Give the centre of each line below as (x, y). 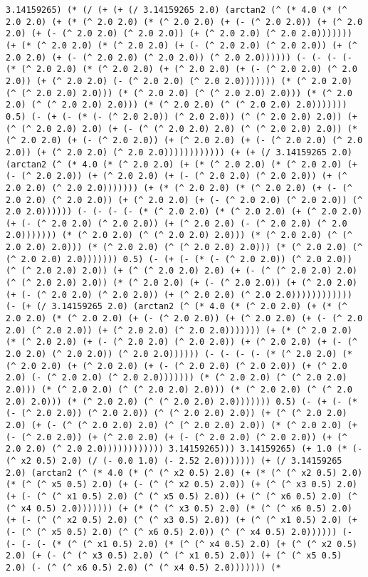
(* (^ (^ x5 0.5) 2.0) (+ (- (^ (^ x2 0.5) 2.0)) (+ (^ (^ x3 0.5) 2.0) (182, 485)
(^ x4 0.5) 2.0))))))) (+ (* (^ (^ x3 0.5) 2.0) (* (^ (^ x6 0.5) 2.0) (179, 508)
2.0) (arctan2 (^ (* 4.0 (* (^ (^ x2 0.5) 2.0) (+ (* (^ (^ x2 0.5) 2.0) (184, 473)
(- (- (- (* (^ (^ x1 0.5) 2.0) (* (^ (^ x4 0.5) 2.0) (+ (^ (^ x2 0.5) (182, 544)
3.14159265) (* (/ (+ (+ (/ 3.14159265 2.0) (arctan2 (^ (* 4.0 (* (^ (177, 10)
